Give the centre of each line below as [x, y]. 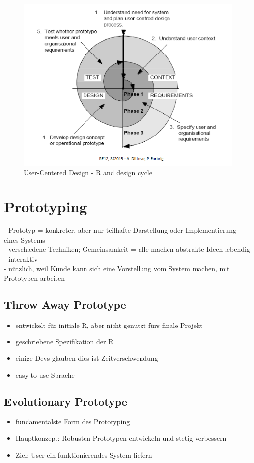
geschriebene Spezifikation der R [64, 341]
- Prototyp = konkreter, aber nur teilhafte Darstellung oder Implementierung [120, 230]
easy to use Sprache [45, 374]
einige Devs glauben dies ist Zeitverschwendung [87, 358]
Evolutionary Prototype [66, 401]
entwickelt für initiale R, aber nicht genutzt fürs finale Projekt [109, 325]
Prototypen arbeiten [34, 278]
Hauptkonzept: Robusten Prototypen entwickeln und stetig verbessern [121, 438]
